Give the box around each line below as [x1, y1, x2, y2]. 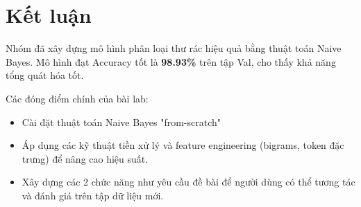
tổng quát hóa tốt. [6, 68, 84, 82]
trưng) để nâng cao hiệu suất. [22, 151, 149, 165]
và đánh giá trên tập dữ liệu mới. [22, 188, 164, 202]
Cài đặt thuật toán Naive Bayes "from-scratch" [22, 114, 221, 129]
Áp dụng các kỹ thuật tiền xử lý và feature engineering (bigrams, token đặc [22, 138, 344, 152]
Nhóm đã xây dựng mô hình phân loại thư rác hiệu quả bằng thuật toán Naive [6, 41, 342, 55]
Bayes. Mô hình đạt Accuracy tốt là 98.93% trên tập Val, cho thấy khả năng [6, 54, 336, 69]
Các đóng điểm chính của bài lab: [6, 91, 149, 105]
